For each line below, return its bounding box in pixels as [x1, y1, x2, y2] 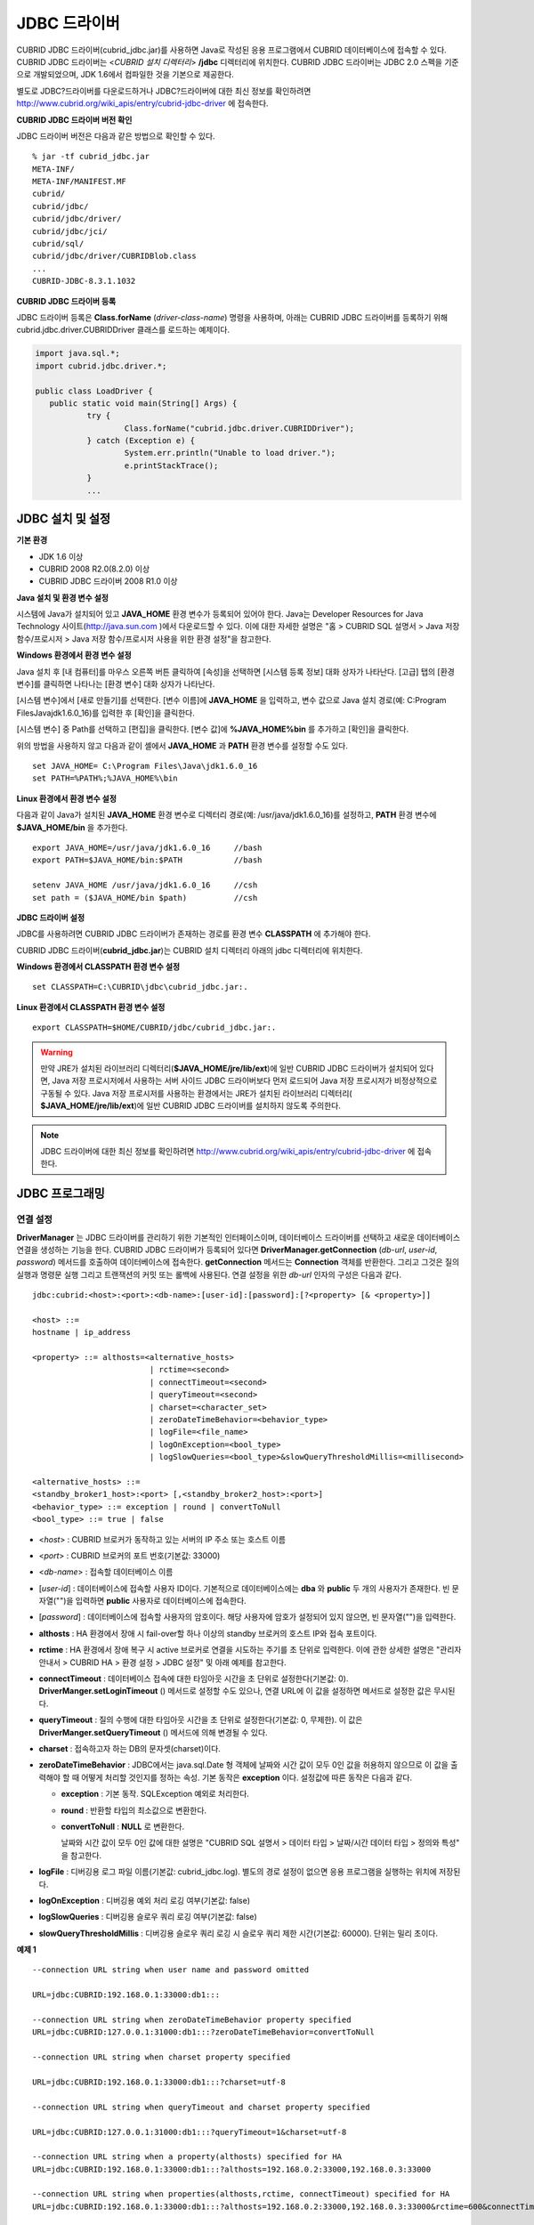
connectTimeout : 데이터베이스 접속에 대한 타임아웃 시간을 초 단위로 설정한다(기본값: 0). [38, 1673, 349, 1684]
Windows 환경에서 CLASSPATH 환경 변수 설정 [16, 961, 181, 972]
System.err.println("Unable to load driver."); [124, 448, 336, 458]
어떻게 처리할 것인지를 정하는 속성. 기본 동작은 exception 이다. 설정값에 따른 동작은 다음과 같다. [81, 1772, 413, 1783]
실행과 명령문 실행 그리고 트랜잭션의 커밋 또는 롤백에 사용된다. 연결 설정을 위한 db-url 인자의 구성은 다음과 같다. [16, 1269, 402, 1280]
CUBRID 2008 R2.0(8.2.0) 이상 [38, 563, 150, 574]
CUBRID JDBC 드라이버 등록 [16, 295, 117, 306]
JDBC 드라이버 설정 [16, 912, 85, 923]
